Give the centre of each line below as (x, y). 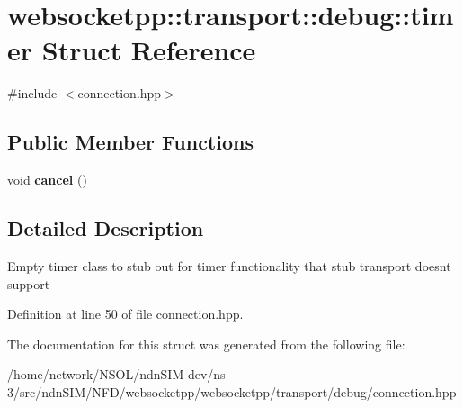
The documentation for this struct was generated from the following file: (206, 344)
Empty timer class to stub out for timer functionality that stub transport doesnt (229, 265)
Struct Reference (149, 50)
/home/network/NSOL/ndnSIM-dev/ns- (119, 374)
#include (32, 93)
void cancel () (47, 180)
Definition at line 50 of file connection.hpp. (125, 314)
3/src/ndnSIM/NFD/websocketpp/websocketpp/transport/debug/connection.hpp (232, 391)
